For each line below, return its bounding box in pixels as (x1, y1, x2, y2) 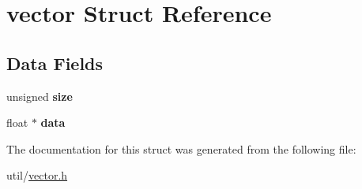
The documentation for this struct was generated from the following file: (6, 140, 356, 157)
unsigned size (6, 87, 73, 104)
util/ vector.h (6, 167, 68, 183)
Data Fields (6, 50, 104, 75)
